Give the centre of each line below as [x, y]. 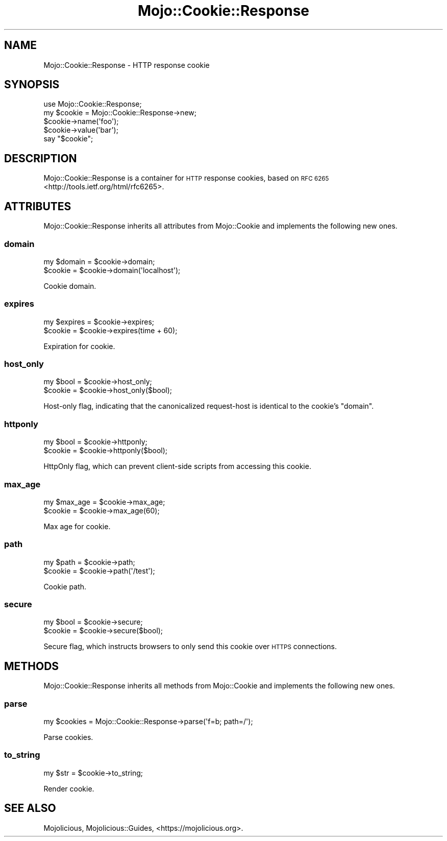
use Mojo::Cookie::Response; [93, 104]
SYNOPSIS [32, 85]
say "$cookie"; [68, 139]
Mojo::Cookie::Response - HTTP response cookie [127, 65]
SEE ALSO [30, 808]
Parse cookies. [68, 737]
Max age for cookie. [77, 526]
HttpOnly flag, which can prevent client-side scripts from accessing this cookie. [177, 466]
